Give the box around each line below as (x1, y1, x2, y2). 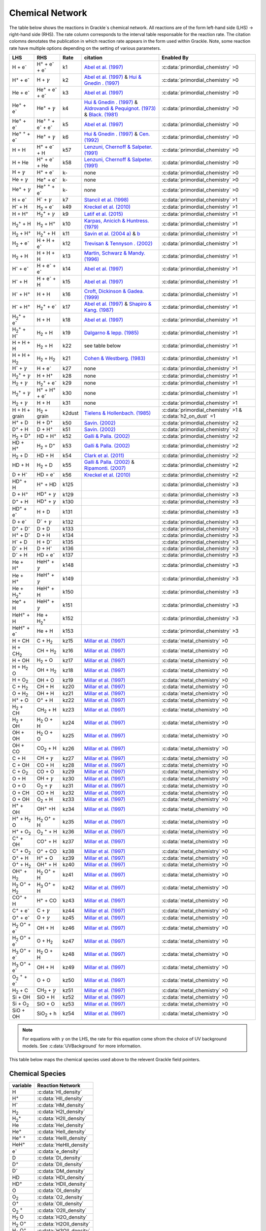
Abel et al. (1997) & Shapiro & (84, 300, 152, 307)
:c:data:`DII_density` (37, 1161, 84, 1168)
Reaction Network (37, 1082, 81, 1089)
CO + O (36, 768, 54, 775)
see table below (84, 342, 121, 349)
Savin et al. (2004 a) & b (84, 230, 140, 237)
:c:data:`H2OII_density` (37, 1220, 91, 1227)
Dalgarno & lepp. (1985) (84, 329, 139, 336)
